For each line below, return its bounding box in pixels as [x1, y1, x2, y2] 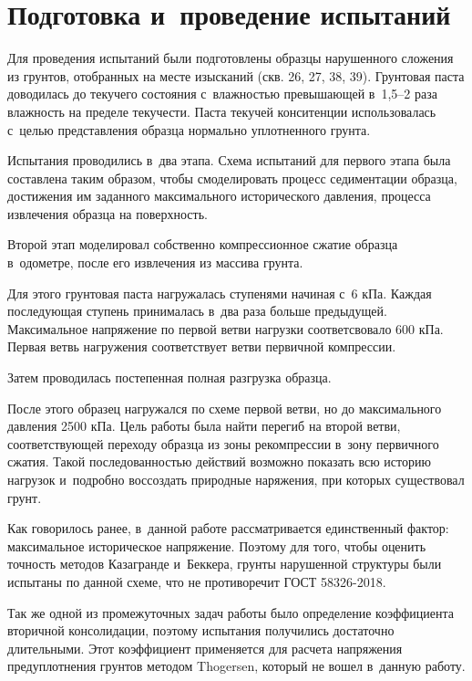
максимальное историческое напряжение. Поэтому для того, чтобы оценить [7, 536, 426, 555]
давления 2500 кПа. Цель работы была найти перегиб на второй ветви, [7, 416, 401, 435]
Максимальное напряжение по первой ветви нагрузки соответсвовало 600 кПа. [7, 319, 444, 338]
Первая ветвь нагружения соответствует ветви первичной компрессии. [7, 337, 396, 356]
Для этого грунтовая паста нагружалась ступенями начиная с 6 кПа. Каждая [7, 283, 432, 302]
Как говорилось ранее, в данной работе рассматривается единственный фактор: [7, 519, 449, 538]
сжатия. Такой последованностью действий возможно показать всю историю [7, 452, 431, 471]
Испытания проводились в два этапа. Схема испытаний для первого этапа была [7, 151, 451, 170]
